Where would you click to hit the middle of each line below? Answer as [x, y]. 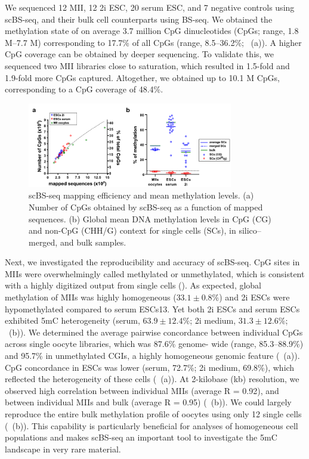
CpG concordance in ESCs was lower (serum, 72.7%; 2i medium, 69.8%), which [150, 367]
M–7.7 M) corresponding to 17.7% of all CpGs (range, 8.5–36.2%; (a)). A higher [153, 42]
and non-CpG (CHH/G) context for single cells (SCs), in [132, 230]
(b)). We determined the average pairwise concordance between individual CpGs [156, 332]
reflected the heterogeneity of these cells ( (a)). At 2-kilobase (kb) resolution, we [152, 379]
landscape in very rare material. [63, 449]
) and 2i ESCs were [254, 297]
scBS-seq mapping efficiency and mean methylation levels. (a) [141, 195]
